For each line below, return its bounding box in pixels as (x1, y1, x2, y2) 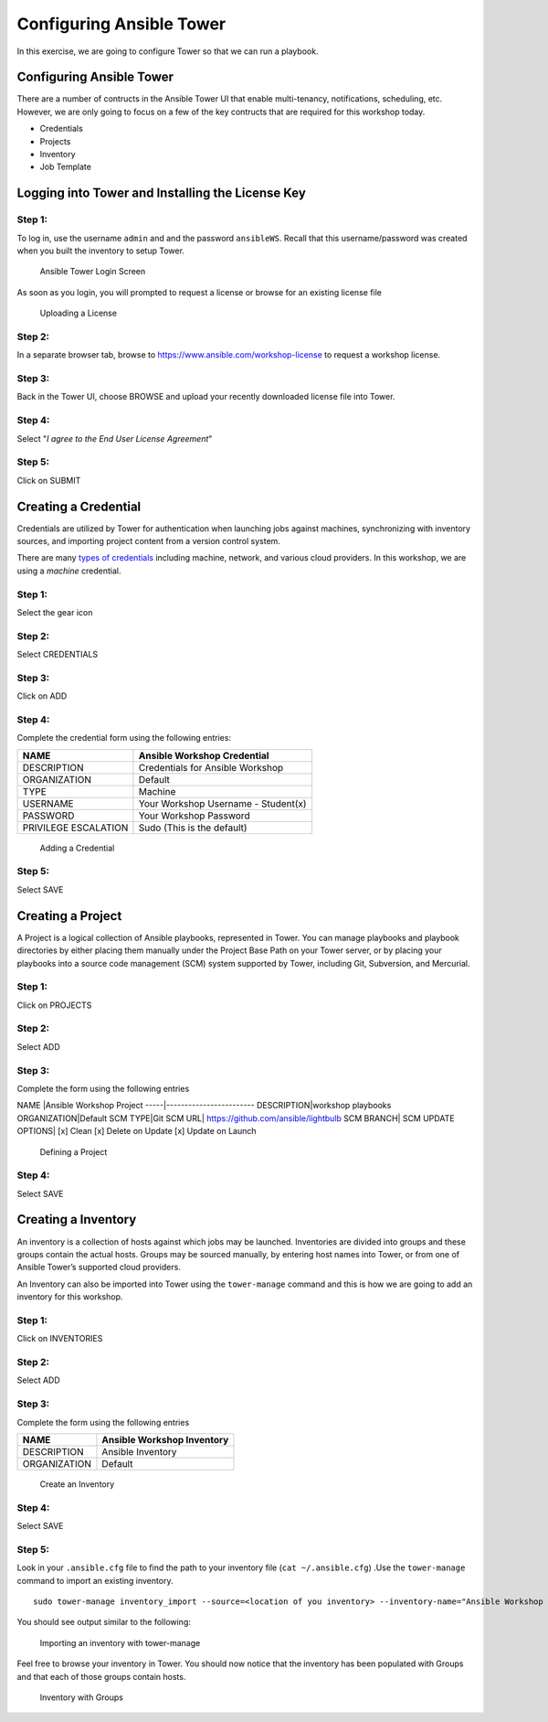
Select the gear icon (16, 606, 93, 617)
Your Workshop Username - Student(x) (138, 797, 307, 809)
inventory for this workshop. (16, 1291, 123, 1302)
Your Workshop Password (138, 809, 250, 822)
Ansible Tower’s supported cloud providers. (16, 1262, 182, 1273)
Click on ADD (16, 690, 68, 701)
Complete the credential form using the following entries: (16, 733, 232, 743)
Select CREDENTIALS (16, 649, 99, 660)
